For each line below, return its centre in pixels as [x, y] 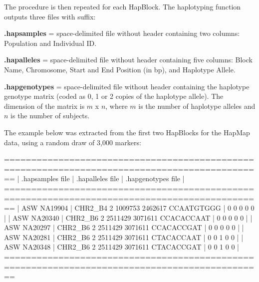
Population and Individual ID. [50, 43]
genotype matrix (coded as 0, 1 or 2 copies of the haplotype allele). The [114, 96]
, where [117, 106]
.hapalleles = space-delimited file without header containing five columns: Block [128, 60]
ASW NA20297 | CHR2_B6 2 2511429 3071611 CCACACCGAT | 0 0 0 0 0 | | [124, 227]
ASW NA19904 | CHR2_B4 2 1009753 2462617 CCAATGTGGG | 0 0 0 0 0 [138, 208]
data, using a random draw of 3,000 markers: [73, 142]
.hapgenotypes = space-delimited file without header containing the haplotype [127, 86]
